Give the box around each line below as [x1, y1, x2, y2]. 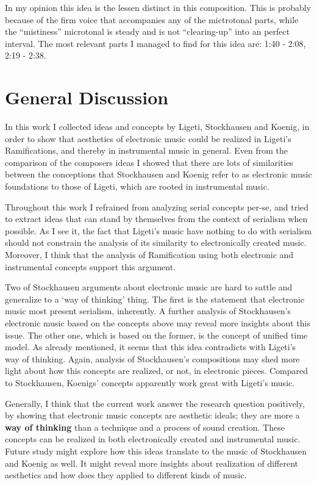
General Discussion [5, 85, 169, 110]
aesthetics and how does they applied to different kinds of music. [5, 469, 247, 481]
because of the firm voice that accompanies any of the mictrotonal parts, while [5, 13, 299, 26]
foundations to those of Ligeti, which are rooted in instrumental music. [5, 180, 269, 193]
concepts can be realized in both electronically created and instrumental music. [5, 433, 301, 445]
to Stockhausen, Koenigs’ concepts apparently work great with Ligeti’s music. [5, 376, 295, 389]
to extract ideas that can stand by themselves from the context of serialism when [5, 212, 308, 225]
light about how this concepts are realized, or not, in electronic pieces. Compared [5, 364, 308, 377]
